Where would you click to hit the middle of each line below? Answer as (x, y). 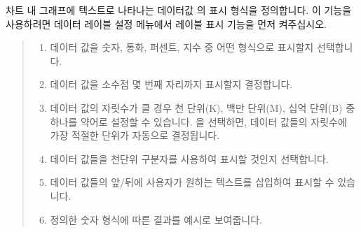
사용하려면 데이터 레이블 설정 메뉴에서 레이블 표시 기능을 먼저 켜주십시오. (166, 23)
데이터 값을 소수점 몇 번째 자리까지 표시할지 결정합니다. (171, 84)
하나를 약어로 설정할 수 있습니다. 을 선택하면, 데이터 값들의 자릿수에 (198, 121)
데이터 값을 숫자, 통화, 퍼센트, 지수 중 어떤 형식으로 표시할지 (182, 47)
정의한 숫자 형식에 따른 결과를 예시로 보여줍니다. (156, 219)
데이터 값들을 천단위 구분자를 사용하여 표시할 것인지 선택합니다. (189, 158)
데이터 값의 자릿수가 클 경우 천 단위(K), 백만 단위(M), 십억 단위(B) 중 (203, 107)
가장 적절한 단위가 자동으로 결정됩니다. (135, 135)
